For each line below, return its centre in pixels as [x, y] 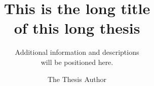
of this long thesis [77, 28]
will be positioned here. [77, 62]
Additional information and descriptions [77, 52]
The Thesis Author [77, 79]
